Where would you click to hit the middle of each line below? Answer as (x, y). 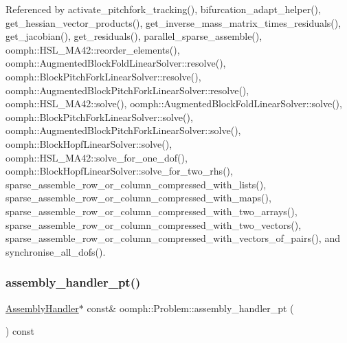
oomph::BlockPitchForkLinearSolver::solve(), (99, 117)
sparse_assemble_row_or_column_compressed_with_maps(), (138, 198)
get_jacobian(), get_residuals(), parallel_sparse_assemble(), (134, 36)
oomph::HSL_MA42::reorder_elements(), (93, 49)
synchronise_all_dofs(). (56, 251)
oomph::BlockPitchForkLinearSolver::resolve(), (103, 76)
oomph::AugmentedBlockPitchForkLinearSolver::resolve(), (127, 90)
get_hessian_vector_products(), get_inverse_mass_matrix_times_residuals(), (173, 22)
